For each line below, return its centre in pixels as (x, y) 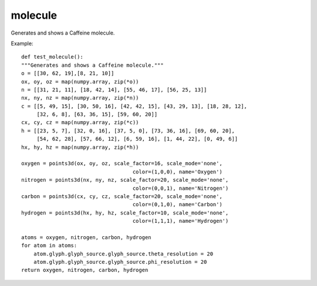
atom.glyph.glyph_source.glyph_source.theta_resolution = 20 (123, 254)
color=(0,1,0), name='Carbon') (177, 205)
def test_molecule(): (52, 57)
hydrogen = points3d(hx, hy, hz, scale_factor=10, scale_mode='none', (125, 213)
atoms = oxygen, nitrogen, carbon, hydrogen (87, 237)
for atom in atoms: (49, 246)
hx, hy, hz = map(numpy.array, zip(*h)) (80, 147)
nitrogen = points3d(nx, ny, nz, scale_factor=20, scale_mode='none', (125, 180)
